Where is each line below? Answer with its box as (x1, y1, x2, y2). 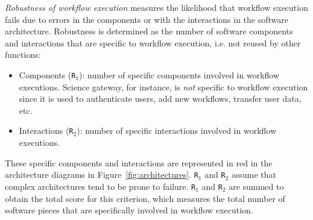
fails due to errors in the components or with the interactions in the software (5, 13, 288, 25)
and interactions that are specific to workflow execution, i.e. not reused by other (5, 36, 301, 49)
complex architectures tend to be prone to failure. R (5, 180, 196, 192)
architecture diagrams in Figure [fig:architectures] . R (5, 168, 198, 181)
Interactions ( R (19, 124, 74, 137)
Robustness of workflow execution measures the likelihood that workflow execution (5, 1, 308, 13)
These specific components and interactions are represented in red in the (5, 156, 273, 169)
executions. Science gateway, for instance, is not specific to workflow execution (19, 80, 308, 93)
